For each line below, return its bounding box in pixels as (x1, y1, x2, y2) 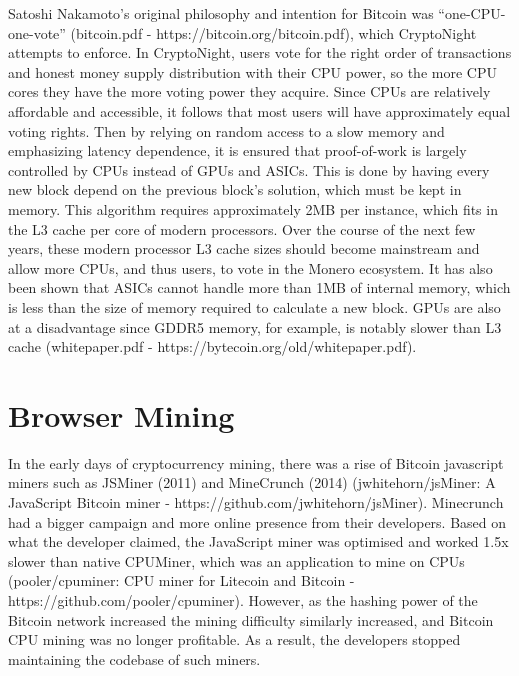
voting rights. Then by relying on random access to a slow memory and (8, 120, 445, 141)
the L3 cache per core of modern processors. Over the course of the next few (8, 218, 476, 239)
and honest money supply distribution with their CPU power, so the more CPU (8, 61, 497, 82)
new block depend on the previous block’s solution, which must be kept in (8, 179, 462, 200)
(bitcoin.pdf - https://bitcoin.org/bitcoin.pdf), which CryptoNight (70, 22, 477, 43)
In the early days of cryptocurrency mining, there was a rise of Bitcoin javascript (8, 452, 504, 473)
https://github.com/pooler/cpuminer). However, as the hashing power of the (8, 589, 478, 610)
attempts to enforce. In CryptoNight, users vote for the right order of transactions (8, 42, 512, 63)
